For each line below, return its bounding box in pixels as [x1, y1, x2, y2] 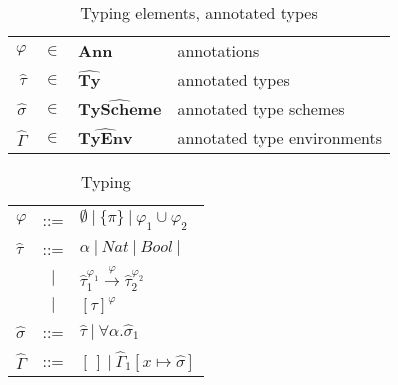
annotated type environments [177, 126, 382, 149]
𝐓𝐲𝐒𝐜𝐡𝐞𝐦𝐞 [78, 102, 162, 119]
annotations [177, 39, 260, 62]
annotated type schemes [177, 97, 345, 120]
